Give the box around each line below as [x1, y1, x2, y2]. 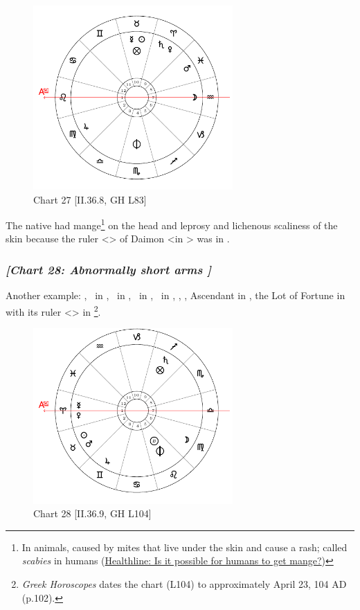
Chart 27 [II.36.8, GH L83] [33, 192, 147, 206]
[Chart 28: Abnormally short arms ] [6, 261, 212, 278]
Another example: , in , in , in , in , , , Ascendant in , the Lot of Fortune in [6, 288, 345, 303]
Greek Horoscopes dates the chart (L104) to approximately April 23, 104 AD [21, 577, 347, 591]
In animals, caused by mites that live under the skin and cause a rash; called [21, 539, 348, 554]
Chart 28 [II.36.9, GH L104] [33, 506, 152, 521]
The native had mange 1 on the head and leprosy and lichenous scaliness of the [6, 216, 338, 232]
